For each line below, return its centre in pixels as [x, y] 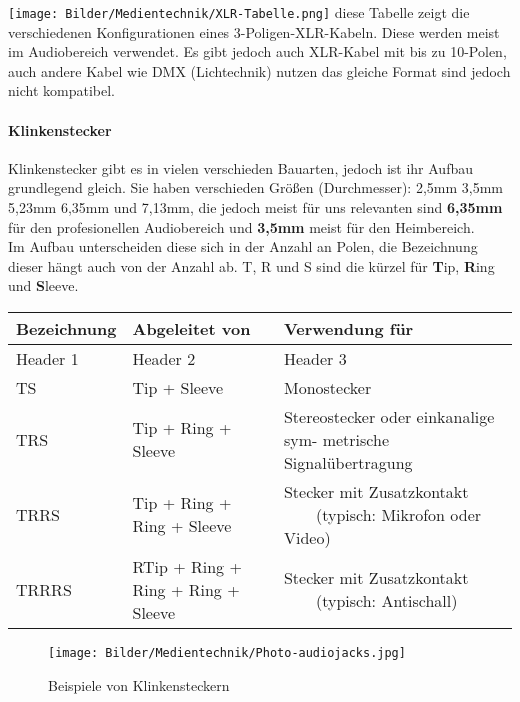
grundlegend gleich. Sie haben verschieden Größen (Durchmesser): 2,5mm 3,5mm [255, 187]
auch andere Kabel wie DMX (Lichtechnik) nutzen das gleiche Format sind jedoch [259, 70]
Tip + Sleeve [178, 387]
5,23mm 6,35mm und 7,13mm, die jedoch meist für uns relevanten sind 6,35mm [255, 207]
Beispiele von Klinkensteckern [139, 684]
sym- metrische [336, 439]
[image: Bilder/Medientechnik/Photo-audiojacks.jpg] [227, 652]
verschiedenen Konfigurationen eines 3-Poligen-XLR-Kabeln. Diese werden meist [254, 31]
